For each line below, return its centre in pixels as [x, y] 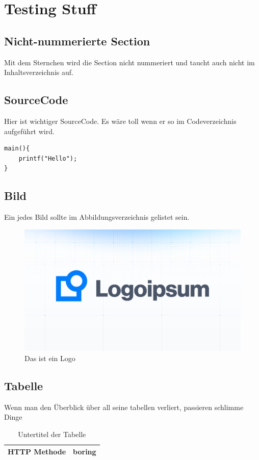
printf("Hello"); [48, 158]
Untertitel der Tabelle [52, 434]
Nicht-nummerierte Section [77, 41]
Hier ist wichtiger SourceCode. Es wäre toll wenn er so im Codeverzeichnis [120, 121]
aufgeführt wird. [29, 131]
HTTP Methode [37, 452]
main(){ [17, 149]
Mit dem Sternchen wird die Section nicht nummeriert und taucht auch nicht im [129, 62]
